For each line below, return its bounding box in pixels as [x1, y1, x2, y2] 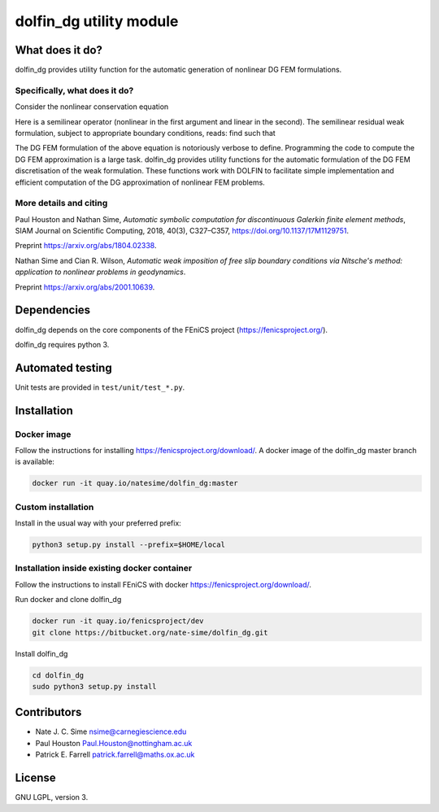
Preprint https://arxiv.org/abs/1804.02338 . [15, 241, 157, 251]
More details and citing [15, 198, 108, 209]
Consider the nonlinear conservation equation [15, 102, 169, 111]
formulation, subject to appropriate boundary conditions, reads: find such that [15, 128, 276, 138]
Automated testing [15, 360, 113, 374]
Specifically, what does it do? [15, 85, 134, 96]
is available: [15, 456, 54, 467]
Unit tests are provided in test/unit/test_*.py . [15, 382, 185, 392]
